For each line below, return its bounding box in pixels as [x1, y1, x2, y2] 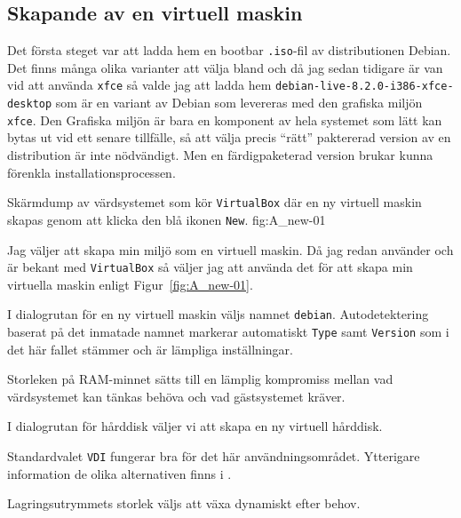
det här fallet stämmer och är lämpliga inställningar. [7, 339, 293, 358]
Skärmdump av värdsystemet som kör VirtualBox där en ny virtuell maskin [7, 193, 422, 211]
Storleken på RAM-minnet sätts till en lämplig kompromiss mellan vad [7, 370, 393, 388]
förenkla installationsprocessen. [7, 163, 176, 181]
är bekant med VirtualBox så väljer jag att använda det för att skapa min [7, 258, 413, 276]
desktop [7, 98, 52, 111]
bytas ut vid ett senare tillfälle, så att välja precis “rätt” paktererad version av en [7, 128, 451, 147]
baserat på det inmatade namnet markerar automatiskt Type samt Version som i [7, 323, 449, 341]
